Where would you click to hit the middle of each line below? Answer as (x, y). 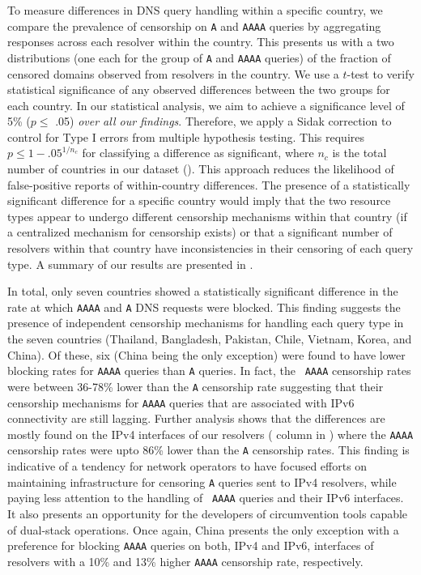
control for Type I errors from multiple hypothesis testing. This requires (186, 136)
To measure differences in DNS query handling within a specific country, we (195, 10)
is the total (359, 153)
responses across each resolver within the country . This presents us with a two (201, 42)
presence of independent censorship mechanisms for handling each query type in (206, 323)
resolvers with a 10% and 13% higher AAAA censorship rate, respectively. (185, 561)
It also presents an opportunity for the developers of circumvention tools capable (208, 514)
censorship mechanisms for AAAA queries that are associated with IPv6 (181, 402)
